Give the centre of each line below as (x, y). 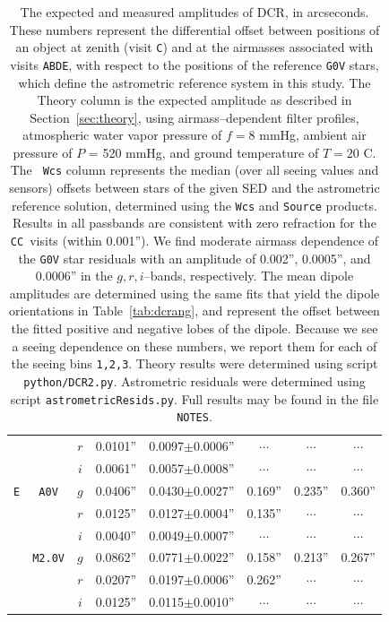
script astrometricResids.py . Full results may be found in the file (194, 398)
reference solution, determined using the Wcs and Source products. (194, 205)
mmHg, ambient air (313, 135)
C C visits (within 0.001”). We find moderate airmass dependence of (194, 240)
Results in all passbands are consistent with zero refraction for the (194, 223)
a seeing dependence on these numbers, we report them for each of (194, 346)
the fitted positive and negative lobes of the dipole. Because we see (194, 328)
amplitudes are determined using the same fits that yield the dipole (194, 293)
